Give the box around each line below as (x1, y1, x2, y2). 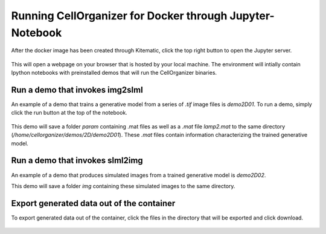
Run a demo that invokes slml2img (11, 156, 143, 166)
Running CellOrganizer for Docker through (11, 9, 228, 22)
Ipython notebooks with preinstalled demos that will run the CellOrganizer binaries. (11, 69, 217, 77)
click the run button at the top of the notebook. (11, 109, 128, 116)
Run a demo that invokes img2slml (11, 84, 143, 95)
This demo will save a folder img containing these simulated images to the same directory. (11, 182, 235, 189)
